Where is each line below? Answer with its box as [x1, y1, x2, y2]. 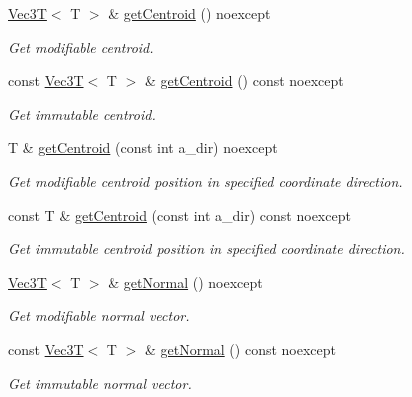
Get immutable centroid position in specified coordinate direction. [8, 238, 405, 259]
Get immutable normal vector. [8, 372, 192, 393]
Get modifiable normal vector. [8, 305, 190, 326]
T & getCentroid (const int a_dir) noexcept [8, 137, 278, 158]
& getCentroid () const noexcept [144, 70, 344, 91]
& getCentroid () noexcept [108, 3, 271, 23]
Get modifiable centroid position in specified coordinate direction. [8, 170, 403, 191]
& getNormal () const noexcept [144, 338, 336, 359]
